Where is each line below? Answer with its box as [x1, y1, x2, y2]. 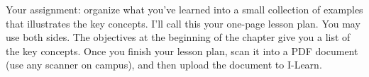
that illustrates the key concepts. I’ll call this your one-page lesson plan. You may [6, 16, 360, 30]
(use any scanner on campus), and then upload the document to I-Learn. [6, 57, 322, 72]
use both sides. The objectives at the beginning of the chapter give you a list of [6, 30, 351, 45]
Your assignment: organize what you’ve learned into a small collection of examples [6, 2, 363, 16]
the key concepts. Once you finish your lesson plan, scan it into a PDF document [6, 43, 358, 58]
